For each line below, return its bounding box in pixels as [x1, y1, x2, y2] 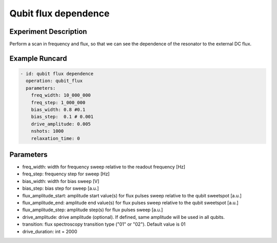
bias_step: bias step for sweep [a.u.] [22, 185, 100, 192]
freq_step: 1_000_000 [31, 99, 86, 105]
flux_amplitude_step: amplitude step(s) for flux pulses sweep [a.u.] [22, 207, 163, 213]
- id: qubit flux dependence [20, 71, 94, 77]
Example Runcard [9, 54, 67, 63]
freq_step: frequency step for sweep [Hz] [22, 171, 110, 177]
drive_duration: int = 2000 [22, 228, 77, 234]
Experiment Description [9, 27, 87, 36]
